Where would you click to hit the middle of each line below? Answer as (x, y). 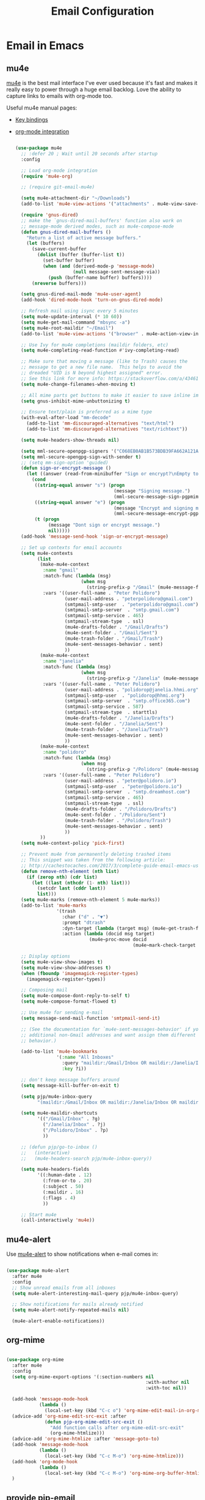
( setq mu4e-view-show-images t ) (62, 962)
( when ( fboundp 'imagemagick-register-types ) (80, 973)
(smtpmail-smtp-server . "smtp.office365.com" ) (127, 701)
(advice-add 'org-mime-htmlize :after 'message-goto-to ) (86, 1439)
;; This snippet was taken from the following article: (93, 860)
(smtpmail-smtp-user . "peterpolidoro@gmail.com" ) (131, 604)
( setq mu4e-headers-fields (55, 1170)
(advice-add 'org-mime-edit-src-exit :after (69, 1416)
